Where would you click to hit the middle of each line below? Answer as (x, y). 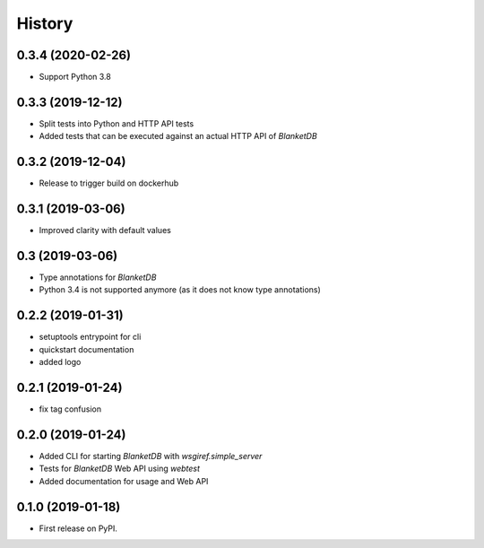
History (45, 23)
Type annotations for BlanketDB (98, 277)
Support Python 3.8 (75, 77)
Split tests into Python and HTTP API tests (117, 123)
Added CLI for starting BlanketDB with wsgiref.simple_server (151, 456)
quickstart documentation (86, 349)
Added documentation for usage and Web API (124, 481)
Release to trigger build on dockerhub (109, 183)
